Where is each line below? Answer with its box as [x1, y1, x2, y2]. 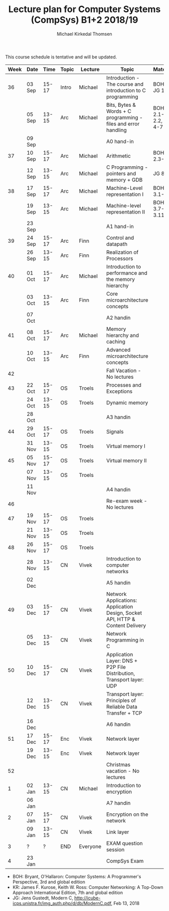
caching [106, 338, 126, 345]
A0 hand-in [106, 137, 134, 145]
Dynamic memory [106, 399, 148, 406]
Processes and [106, 381, 142, 388]
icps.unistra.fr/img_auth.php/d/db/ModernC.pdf [12, 900, 112, 906]
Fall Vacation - [106, 367, 141, 374]
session [106, 846, 125, 853]
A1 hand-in [106, 223, 134, 230]
